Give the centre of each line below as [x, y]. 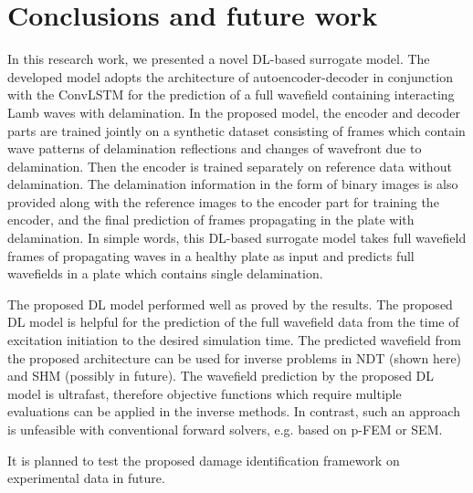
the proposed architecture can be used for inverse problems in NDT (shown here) [235, 357]
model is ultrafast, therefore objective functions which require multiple [205, 393]
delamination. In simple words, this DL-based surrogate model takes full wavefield [237, 238]
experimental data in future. [86, 478]
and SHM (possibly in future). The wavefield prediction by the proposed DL [221, 376]
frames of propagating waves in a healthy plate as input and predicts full [211, 255]
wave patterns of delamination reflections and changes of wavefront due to [215, 148]
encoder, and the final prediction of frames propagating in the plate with [211, 220]
